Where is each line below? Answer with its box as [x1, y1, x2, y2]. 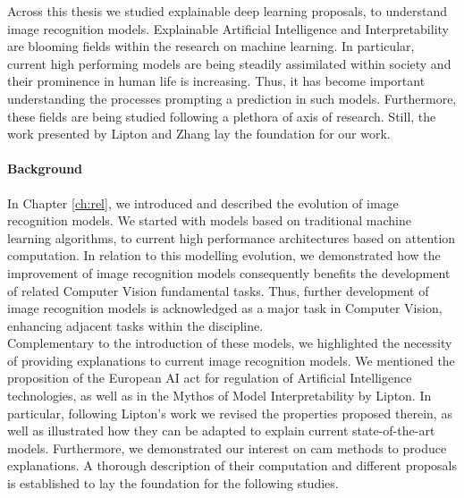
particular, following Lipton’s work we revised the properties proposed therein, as [7, 403, 452, 422]
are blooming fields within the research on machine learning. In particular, [7, 37, 415, 55]
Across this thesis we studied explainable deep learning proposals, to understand [7, 2, 448, 20]
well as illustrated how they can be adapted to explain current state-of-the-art [7, 421, 435, 440]
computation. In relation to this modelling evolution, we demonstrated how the [7, 246, 441, 265]
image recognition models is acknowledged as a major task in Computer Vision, [7, 299, 443, 317]
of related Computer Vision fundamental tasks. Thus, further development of [7, 281, 429, 300]
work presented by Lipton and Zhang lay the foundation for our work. [7, 124, 391, 143]
